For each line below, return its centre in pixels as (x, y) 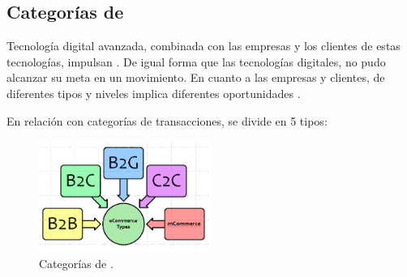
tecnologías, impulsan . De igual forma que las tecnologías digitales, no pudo (196, 61)
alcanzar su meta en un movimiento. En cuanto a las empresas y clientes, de (196, 77)
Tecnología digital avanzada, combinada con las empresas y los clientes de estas (203, 46)
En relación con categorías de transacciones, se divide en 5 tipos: (167, 120)
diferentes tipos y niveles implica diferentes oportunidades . (154, 93)
